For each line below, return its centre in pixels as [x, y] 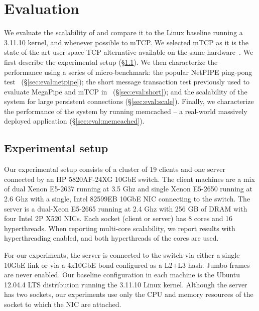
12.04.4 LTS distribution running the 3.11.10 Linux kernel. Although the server [126, 284]
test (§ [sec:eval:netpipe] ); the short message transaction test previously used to [127, 82]
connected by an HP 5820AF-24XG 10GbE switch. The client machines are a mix [129, 179]
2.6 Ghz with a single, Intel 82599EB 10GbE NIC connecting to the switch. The [127, 199]
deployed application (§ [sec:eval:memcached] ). [74, 121]
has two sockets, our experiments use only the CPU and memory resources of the [129, 294]
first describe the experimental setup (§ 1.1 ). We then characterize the [111, 62]
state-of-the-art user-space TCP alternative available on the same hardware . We [129, 52]
